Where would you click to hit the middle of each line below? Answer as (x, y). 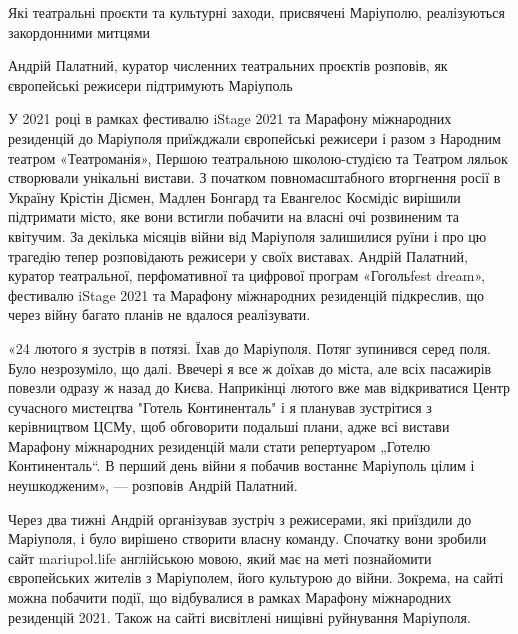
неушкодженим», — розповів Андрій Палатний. (153, 485)
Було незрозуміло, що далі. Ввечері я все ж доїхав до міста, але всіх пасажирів (250, 367)
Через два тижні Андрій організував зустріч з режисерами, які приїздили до (240, 518)
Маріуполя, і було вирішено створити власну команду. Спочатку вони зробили (247, 538)
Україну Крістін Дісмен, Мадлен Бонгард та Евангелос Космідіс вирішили (234, 196)
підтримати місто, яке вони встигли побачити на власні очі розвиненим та (233, 216)
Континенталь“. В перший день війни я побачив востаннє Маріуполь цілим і (241, 465)
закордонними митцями (79, 31)
